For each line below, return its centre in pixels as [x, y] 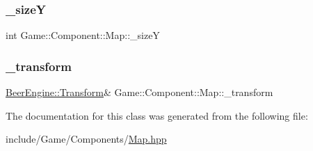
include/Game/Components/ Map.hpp [86, 139]
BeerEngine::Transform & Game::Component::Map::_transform [139, 92]
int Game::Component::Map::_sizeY [83, 35]
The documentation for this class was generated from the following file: [157, 115]
